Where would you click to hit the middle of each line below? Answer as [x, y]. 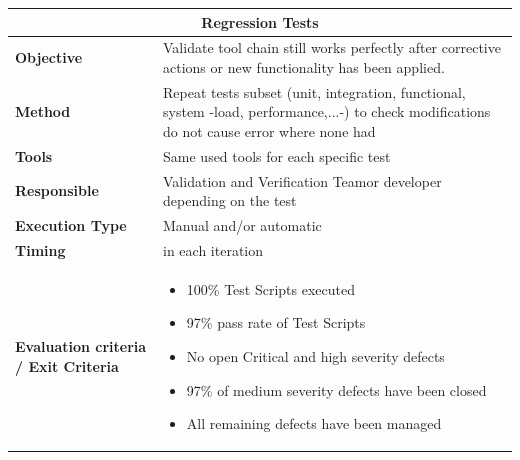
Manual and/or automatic [242, 225]
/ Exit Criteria [67, 365]
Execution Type [71, 225]
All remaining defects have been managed [314, 423]
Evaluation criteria [81, 346]
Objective [49, 57]
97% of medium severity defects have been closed [336, 389]
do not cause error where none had [269, 130]
